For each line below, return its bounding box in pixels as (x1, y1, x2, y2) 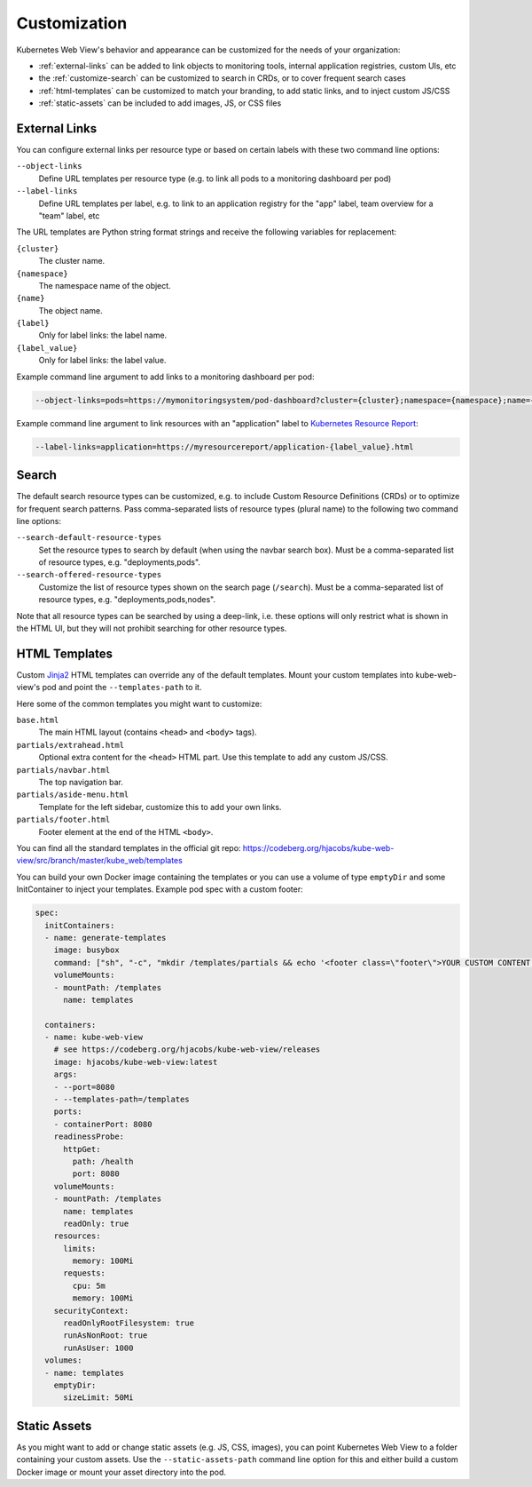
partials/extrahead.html (16, 740, 124, 750)
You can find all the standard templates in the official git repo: (16, 843, 241, 853)
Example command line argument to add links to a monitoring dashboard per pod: (16, 371, 315, 382)
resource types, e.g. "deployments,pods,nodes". (38, 594, 216, 605)
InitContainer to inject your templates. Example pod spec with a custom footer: (16, 884, 303, 895)
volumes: (44, 1356, 82, 1365)
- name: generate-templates (44, 933, 167, 942)
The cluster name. (38, 256, 106, 266)
